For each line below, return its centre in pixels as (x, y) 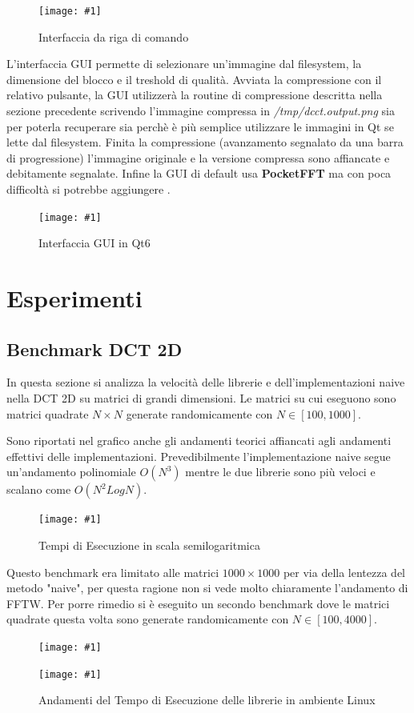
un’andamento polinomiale (71, 472)
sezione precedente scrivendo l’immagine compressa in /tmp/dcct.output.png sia (201, 111)
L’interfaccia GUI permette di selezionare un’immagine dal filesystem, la (184, 64)
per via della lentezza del (344, 572)
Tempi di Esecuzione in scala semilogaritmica (149, 545)
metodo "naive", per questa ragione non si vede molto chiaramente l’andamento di (207, 588)
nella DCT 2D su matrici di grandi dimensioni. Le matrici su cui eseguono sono (201, 398)
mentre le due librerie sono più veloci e (280, 472)
